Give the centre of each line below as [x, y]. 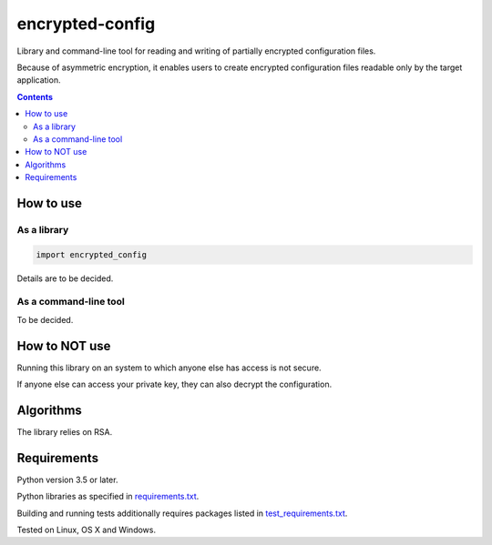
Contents [35, 96]
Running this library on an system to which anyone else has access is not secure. [169, 368]
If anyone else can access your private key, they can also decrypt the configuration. [174, 384]
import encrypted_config [92, 254]
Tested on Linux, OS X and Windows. [87, 530]
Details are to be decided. [65, 278]
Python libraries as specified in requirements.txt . [108, 497]
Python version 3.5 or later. [67, 479]
